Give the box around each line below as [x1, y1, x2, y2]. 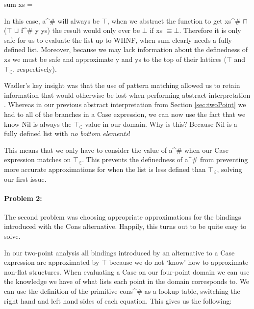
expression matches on [4, 154, 71, 165]
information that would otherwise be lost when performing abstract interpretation [4, 89, 251, 100]
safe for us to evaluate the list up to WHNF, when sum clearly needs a [4, 34, 217, 45]
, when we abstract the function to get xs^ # [107, 15, 241, 26]
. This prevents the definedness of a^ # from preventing [82, 154, 248, 165]
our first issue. [4, 173, 47, 184]
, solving [217, 164, 242, 174]
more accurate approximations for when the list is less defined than [4, 164, 206, 174]
